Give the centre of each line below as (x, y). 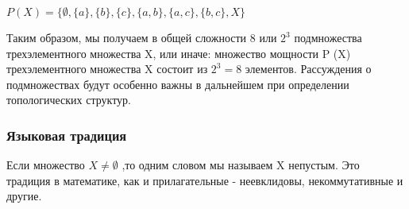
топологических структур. (69, 100)
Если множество (46, 165)
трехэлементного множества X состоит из (107, 69)
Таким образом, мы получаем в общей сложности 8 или (142, 37)
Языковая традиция (67, 135)
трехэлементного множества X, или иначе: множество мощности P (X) (179, 53)
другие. (24, 196)
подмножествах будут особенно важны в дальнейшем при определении (178, 84)
